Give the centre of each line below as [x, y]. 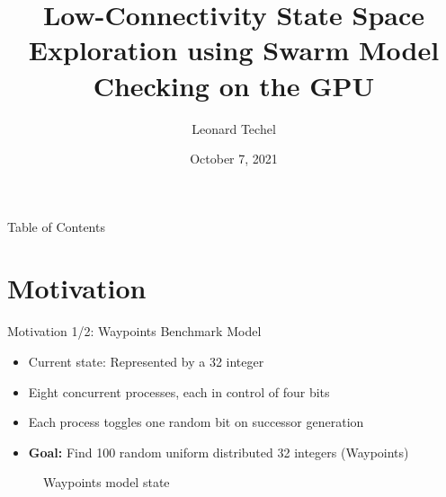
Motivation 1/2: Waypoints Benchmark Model [134, 331]
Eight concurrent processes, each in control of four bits [179, 391]
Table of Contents [56, 226]
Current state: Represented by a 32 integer [146, 361]
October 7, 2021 [234, 159]
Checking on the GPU [234, 85]
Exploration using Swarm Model [234, 50]
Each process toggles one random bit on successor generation [196, 422]
